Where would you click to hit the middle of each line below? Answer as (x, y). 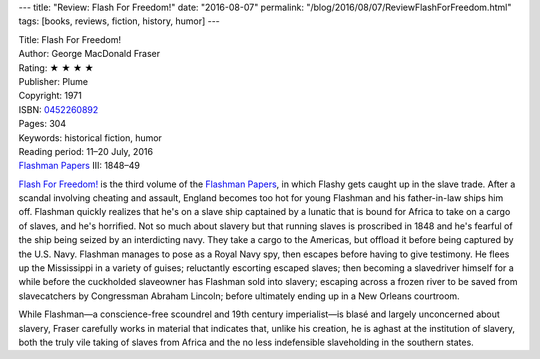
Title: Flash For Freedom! (70, 39)
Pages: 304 (42, 124)
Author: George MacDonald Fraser (89, 54)
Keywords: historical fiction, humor (90, 137)
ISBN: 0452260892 (58, 109)
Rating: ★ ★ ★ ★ (56, 67)
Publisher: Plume (53, 81)
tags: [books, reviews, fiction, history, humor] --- (119, 21)
